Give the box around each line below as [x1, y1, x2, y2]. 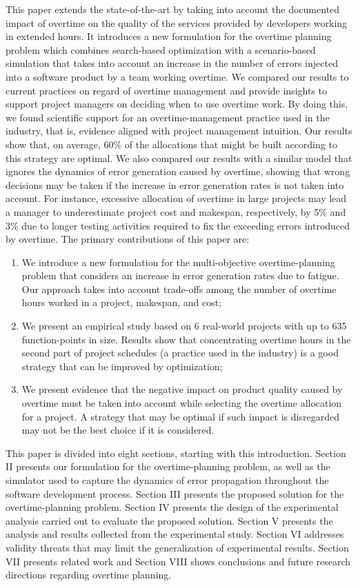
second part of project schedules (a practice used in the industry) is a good [21, 345, 339, 360]
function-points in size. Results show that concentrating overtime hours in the [21, 332, 351, 346]
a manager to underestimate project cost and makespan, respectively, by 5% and [6, 204, 346, 219]
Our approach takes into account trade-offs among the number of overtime [21, 281, 337, 296]
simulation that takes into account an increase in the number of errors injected [6, 56, 338, 70]
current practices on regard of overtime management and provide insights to [6, 83, 327, 97]
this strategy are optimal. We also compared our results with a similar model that [6, 150, 352, 165]
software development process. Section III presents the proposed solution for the [6, 486, 344, 501]
